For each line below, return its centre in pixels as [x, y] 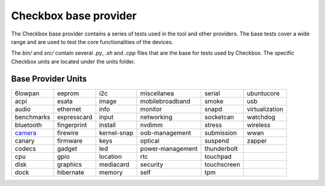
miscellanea [157, 93]
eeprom [68, 93]
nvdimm [151, 125]
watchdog [261, 117]
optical [150, 140]
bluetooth [28, 125]
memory [111, 172]
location [110, 157]
